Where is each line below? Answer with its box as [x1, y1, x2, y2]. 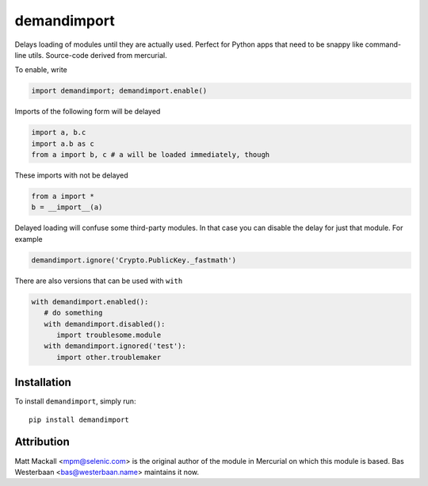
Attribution [14, 435, 71, 449]
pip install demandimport [29, 415, 130, 424]
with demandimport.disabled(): [44, 320, 166, 328]
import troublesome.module [56, 330, 162, 339]
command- [365, 40, 402, 49]
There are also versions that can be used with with [14, 276, 183, 285]
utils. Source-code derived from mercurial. [28, 50, 167, 59]
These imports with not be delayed [14, 170, 128, 180]
